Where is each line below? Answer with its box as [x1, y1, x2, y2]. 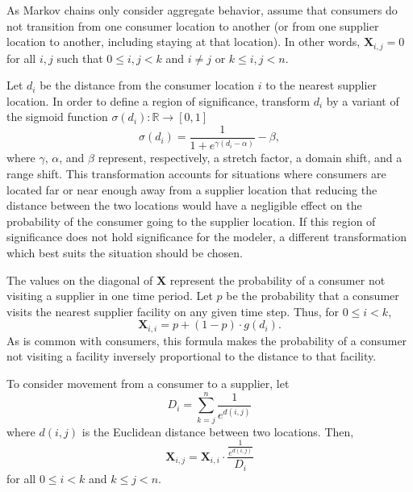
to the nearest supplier [265, 77, 378, 94]
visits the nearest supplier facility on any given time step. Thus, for [6, 302, 340, 319]
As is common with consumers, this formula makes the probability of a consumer [6, 331, 407, 348]
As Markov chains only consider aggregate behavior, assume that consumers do [6, 2, 398, 18]
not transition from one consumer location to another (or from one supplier [6, 17, 379, 34]
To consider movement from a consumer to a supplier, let [6, 375, 290, 391]
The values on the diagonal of [6, 271, 153, 288]
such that [56, 49, 103, 66]
